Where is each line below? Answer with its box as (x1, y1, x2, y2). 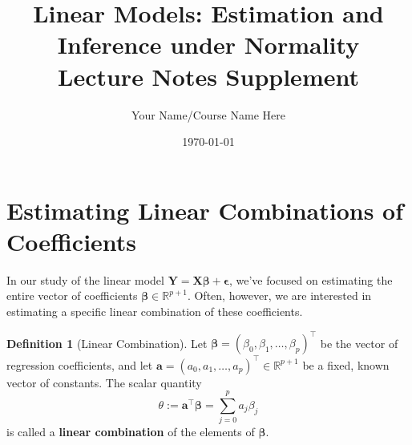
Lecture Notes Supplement (58, 59, 359, 92)
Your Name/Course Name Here (131, 106, 285, 123)
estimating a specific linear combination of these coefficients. (6, 303, 303, 319)
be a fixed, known (302, 356, 390, 373)
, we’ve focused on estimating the (228, 271, 393, 288)
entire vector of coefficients (6, 287, 138, 304)
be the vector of (320, 334, 398, 351)
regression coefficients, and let (6, 356, 153, 373)
